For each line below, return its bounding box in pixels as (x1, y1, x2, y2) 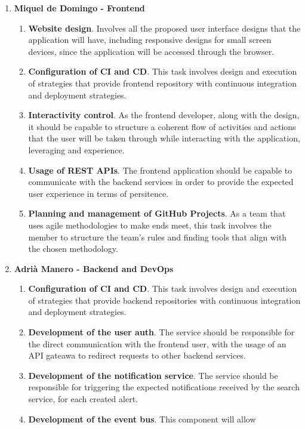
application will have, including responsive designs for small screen (28, 33, 272, 46)
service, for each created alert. (28, 393, 138, 405)
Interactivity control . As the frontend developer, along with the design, (28, 109, 300, 121)
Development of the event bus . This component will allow (28, 412, 256, 425)
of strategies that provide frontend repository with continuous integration (28, 76, 297, 89)
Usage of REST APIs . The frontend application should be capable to (28, 163, 292, 176)
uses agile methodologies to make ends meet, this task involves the (28, 218, 272, 231)
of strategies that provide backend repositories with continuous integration (28, 294, 301, 306)
